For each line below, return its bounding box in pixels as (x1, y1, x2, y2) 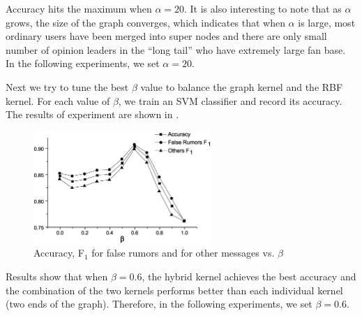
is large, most (298, 15, 356, 29)
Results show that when (6, 268, 108, 283)
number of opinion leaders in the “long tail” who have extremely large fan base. (6, 42, 346, 57)
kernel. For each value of (6, 93, 110, 108)
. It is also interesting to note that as (184, 1, 342, 15)
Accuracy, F (33, 245, 84, 260)
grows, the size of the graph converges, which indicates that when (6, 15, 285, 29)
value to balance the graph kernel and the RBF (140, 79, 343, 94)
